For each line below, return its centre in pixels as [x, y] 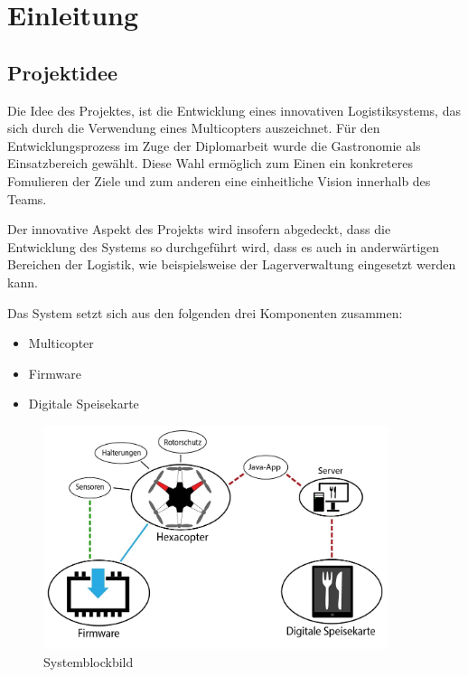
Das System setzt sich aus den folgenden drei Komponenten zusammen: [205, 312]
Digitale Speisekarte [84, 404]
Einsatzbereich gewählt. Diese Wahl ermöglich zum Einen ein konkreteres [210, 163]
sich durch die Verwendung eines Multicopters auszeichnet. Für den [194, 128]
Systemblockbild [89, 661]
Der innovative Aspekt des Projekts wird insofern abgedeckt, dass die [199, 229]
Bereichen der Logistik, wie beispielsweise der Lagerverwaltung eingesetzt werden [232, 264]
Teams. [27, 198]
